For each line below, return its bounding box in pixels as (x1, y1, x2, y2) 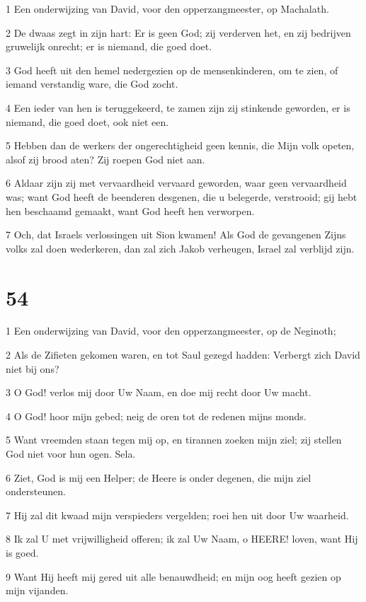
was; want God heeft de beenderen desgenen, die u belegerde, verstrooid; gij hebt (6, 189, 358, 204)
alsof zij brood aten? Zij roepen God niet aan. (6, 151, 205, 166)
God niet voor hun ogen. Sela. (6, 446, 136, 461)
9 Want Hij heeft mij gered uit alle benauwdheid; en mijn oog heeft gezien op (6, 569, 341, 584)
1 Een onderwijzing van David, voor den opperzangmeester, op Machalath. (6, 1, 329, 16)
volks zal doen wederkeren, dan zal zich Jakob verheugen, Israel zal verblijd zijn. (6, 241, 355, 255)
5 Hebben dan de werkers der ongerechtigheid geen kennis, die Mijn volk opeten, (6, 138, 355, 153)
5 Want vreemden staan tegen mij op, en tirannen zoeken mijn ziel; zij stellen (6, 432, 342, 447)
